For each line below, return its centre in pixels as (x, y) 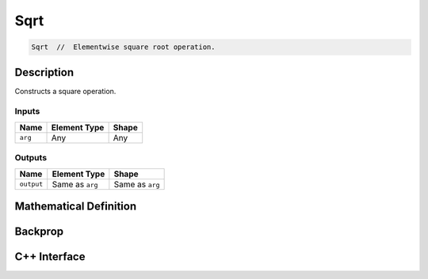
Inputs (27, 111)
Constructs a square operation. (65, 91)
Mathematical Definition (76, 206)
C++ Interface (50, 256)
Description (44, 72)
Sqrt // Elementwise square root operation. (123, 47)
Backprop (39, 231)
